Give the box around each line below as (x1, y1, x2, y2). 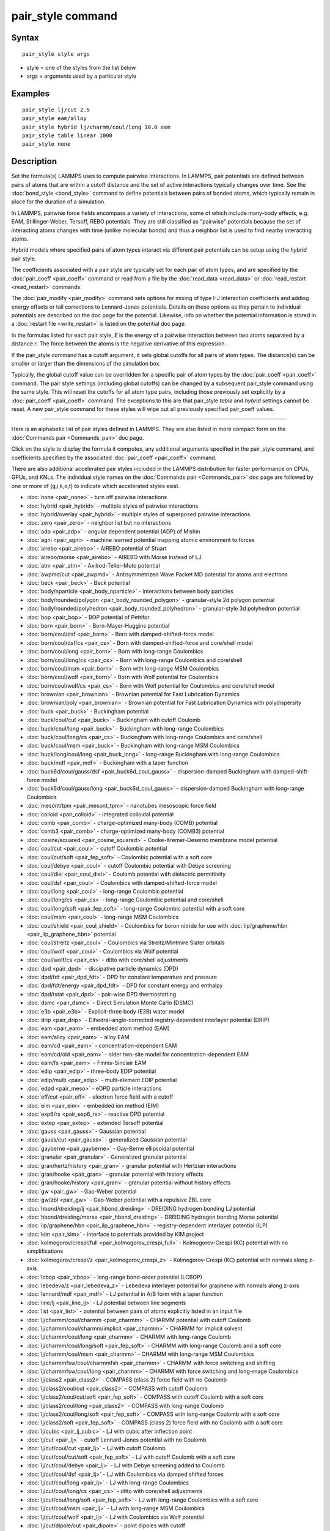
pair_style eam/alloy (22, 115, 87, 122)
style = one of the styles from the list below (26, 64, 136, 71)
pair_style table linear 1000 (22, 132, 113, 139)
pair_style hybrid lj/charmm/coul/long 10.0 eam (22, 123, 170, 130)
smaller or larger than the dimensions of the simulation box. (11, 360, 161, 367)
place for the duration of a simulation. (11, 198, 106, 205)
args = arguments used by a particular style (26, 72, 137, 80)
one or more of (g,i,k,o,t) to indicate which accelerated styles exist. (11, 482, 180, 489)
